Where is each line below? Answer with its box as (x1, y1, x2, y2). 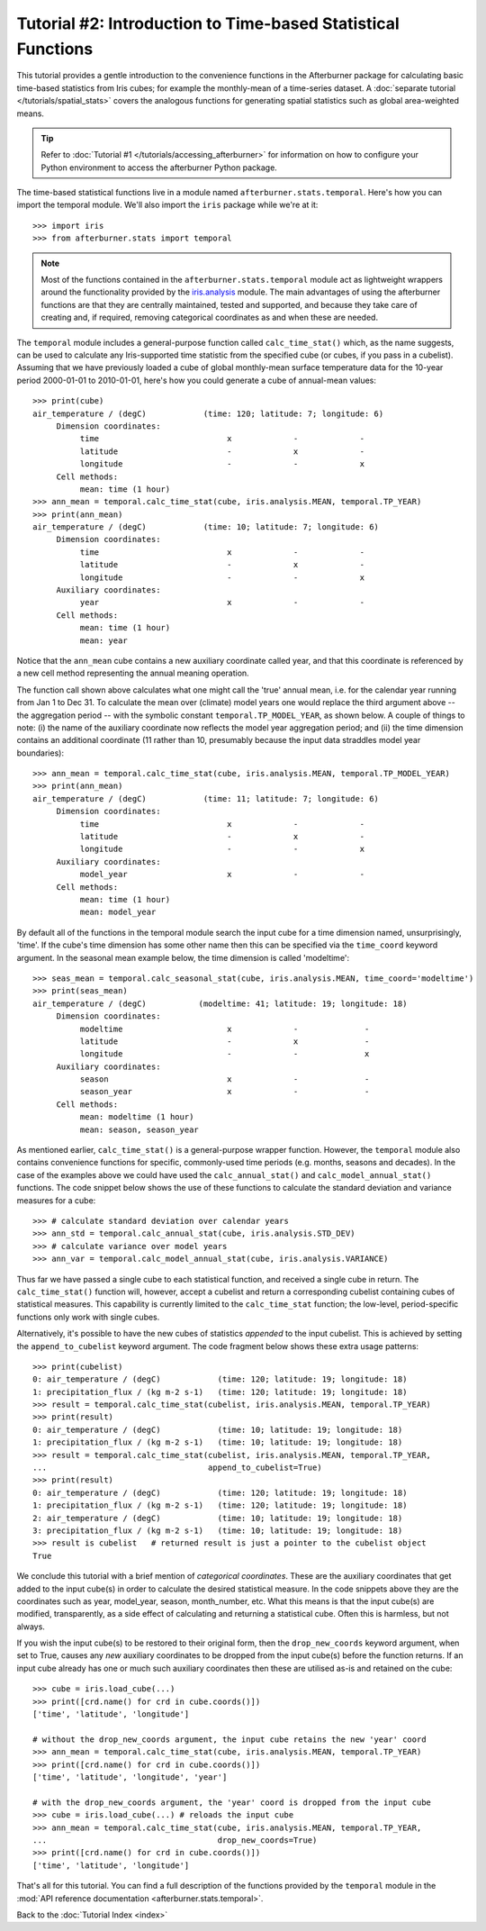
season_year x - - (79, 1086, 370, 1097)
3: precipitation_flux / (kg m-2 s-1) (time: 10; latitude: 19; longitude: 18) (32, 1525, 403, 1536)
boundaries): (16, 748, 65, 758)
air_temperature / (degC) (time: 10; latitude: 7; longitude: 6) (32, 522, 380, 532)
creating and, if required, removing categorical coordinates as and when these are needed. (40, 312, 378, 323)
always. (16, 1621, 45, 1632)
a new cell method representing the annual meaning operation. (16, 667, 249, 679)
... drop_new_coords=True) (32, 1835, 318, 1845)
